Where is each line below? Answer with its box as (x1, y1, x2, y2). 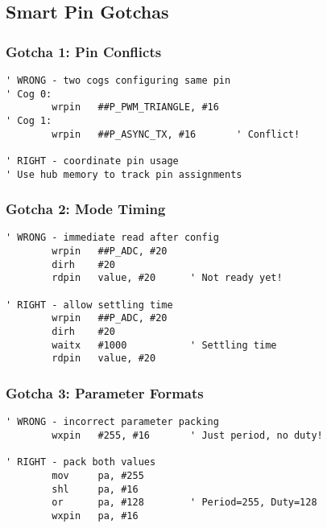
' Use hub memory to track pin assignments (6, 168, 242, 180)
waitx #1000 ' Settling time (52, 339, 277, 351)
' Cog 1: (6, 114, 52, 126)
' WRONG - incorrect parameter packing (6, 416, 219, 428)
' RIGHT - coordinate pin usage (6, 155, 179, 167)
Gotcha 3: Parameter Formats (6, 382, 204, 402)
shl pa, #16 (52, 483, 139, 495)
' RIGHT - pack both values (6, 456, 156, 468)
